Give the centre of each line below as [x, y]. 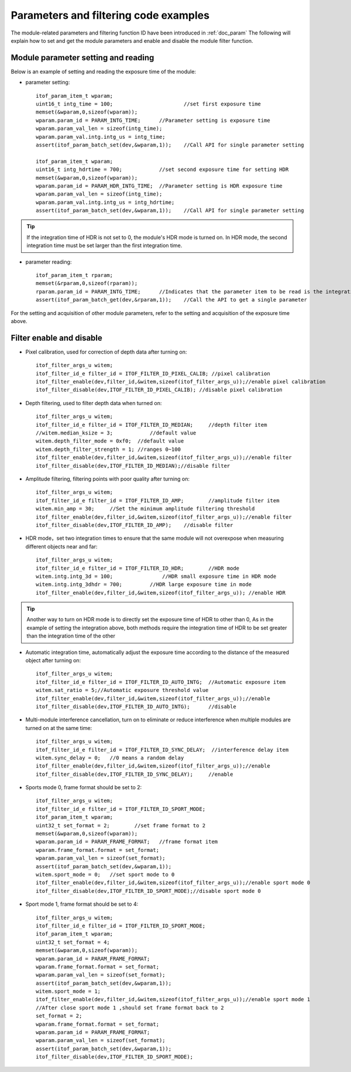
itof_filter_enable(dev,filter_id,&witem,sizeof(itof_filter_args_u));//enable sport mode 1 [173, 999]
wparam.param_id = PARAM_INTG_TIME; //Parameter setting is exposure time [153, 120]
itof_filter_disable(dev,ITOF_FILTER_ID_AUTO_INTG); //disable [136, 706]
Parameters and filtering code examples [110, 15]
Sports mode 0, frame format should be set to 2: [84, 787]
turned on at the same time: [59, 728]
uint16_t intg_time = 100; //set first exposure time [149, 104]
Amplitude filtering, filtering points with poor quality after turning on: [108, 479]
